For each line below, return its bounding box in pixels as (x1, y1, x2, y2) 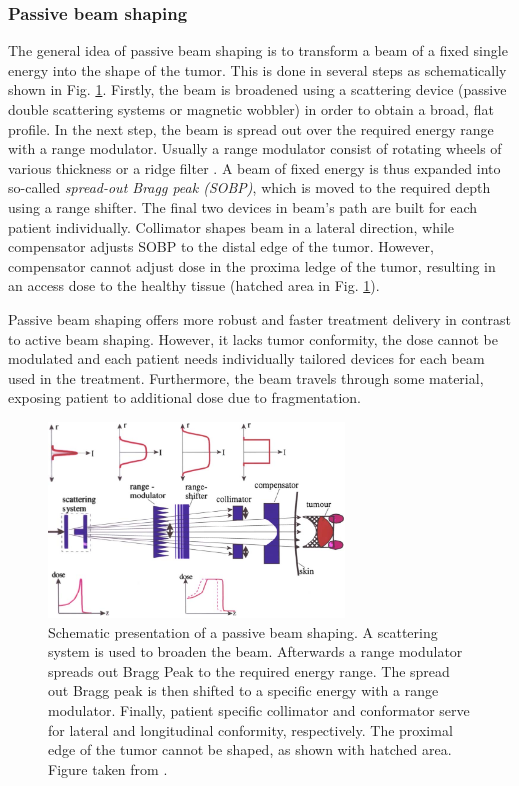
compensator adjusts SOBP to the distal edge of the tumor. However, (8, 236, 434, 257)
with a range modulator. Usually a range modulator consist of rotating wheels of (8, 138, 502, 159)
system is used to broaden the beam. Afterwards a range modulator (48, 641, 463, 662)
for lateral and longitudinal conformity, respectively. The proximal (48, 719, 453, 740)
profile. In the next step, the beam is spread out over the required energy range (8, 118, 494, 139)
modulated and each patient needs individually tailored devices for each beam (8, 348, 485, 369)
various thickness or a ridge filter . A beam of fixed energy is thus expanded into (8, 157, 501, 178)
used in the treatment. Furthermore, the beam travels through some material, (8, 367, 484, 388)
